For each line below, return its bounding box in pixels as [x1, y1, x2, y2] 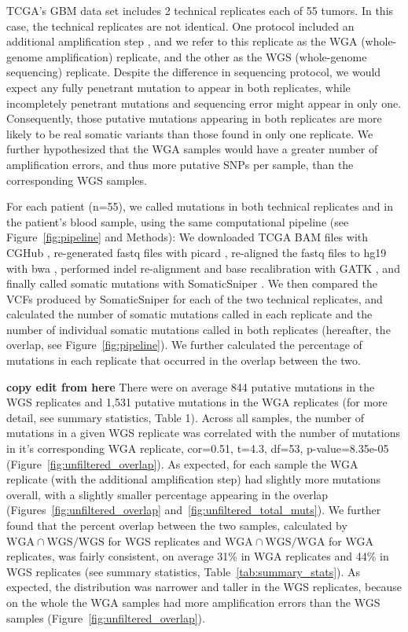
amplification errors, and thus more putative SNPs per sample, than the [6, 156, 354, 172]
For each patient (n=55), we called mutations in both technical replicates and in [6, 198, 393, 215]
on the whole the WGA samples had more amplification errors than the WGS [6, 593, 380, 610]
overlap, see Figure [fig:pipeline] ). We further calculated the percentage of [6, 336, 362, 353]
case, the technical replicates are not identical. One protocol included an [6, 17, 355, 34]
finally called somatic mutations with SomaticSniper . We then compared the [6, 275, 377, 292]
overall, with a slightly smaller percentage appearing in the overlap [6, 486, 329, 502]
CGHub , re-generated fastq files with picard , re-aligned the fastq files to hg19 [6, 244, 387, 260]
